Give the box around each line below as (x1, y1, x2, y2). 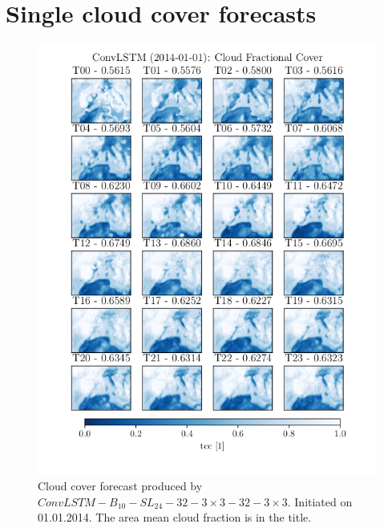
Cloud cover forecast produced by (38, 477, 203, 494)
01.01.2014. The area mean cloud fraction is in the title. (38, 509, 312, 526)
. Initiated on (287, 493, 353, 510)
